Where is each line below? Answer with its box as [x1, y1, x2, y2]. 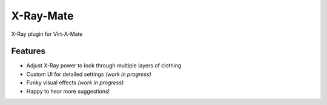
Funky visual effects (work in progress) [26, 79, 124, 86]
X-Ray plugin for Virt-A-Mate [11, 30, 83, 38]
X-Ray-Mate [11, 9, 74, 22]
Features [11, 46, 45, 56]
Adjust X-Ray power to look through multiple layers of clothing [26, 62, 182, 69]
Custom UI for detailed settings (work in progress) [26, 70, 151, 78]
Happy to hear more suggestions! [26, 87, 110, 95]
